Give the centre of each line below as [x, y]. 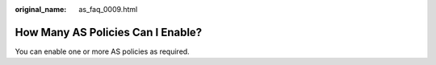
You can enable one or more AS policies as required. [102, 51]
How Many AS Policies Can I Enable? [109, 32]
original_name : [41, 9]
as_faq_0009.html [108, 9]
